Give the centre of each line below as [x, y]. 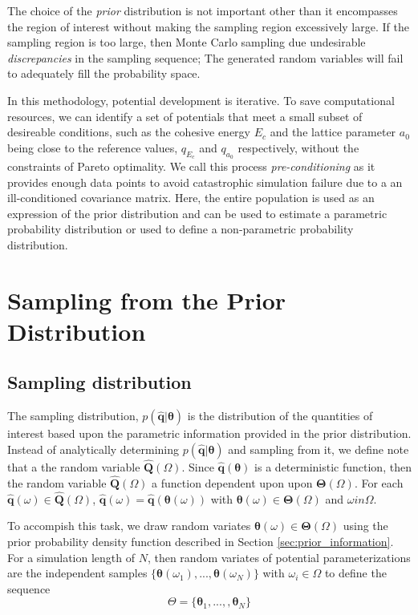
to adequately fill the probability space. [104, 73]
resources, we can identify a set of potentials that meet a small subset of [185, 116]
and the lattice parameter [333, 132]
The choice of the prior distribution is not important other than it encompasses [203, 10]
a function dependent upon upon [232, 482]
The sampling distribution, [73, 416]
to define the [355, 573]
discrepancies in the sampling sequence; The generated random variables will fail [205, 57]
